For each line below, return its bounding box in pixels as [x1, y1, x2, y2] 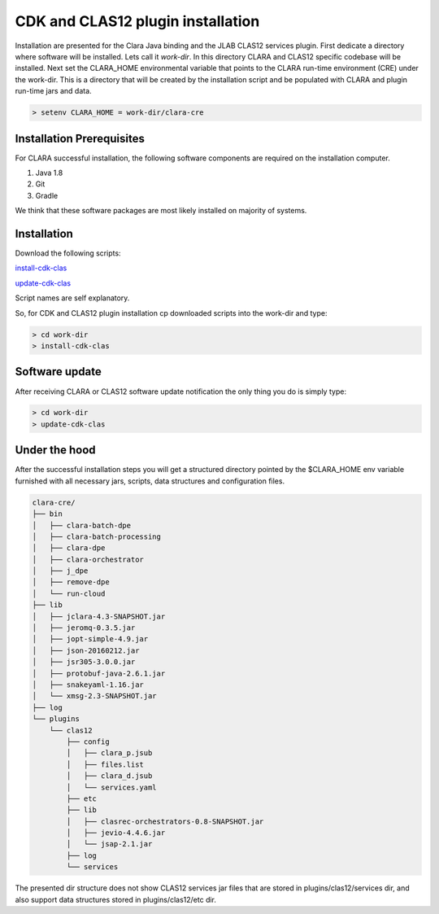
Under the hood [15, 444, 97, 457]
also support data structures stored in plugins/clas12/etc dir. [15, 894, 217, 904]
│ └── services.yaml [66, 782, 158, 792]
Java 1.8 [35, 168, 63, 177]
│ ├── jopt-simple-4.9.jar [32, 635, 149, 644]
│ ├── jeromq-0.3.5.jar [32, 623, 136, 632]
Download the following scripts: [15, 248, 121, 258]
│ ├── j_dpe [32, 566, 89, 575]
